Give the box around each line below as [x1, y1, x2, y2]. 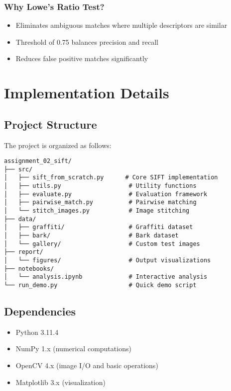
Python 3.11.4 [15, 326, 59, 337]
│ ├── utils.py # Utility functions [4, 182, 197, 190]
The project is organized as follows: [4, 140, 112, 150]
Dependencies [4, 304, 76, 319]
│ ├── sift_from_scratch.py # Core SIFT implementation [4, 174, 218, 181]
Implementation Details [4, 82, 169, 103]
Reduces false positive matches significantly [15, 53, 148, 64]
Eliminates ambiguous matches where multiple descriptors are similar [15, 20, 228, 30]
